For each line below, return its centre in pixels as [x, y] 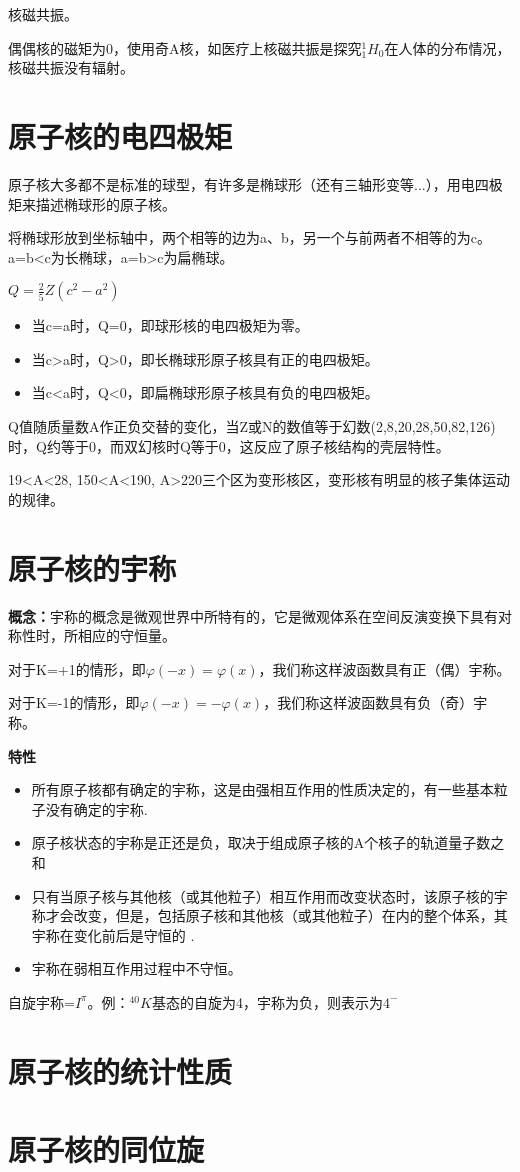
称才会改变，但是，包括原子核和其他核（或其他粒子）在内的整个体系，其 [269, 915]
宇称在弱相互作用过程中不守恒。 [136, 968]
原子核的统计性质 [120, 1070]
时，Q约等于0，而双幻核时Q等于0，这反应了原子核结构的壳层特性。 [229, 445]
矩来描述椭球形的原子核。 [92, 203]
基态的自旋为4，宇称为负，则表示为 [267, 1001]
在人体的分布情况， [447, 47]
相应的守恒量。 [126, 635]
